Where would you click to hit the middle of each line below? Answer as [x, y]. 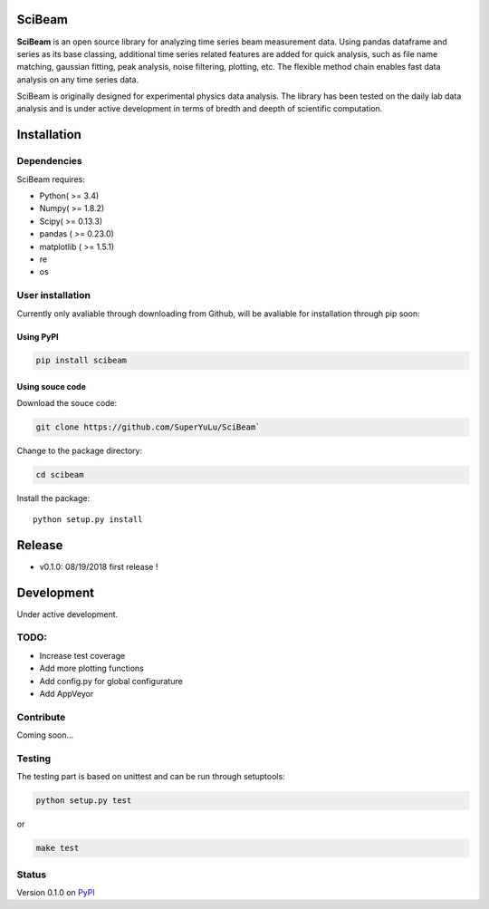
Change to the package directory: [80, 451]
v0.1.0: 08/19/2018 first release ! [99, 566]
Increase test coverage [82, 655]
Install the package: [53, 498]
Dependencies [50, 161]
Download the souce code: [67, 403]
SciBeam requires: [51, 179]
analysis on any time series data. [78, 79]
